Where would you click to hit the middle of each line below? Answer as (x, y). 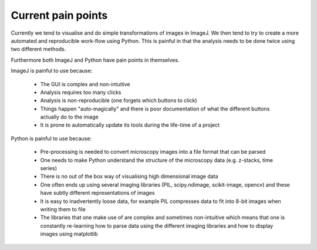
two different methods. (38, 49)
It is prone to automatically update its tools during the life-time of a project (130, 125)
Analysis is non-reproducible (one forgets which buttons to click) (119, 100)
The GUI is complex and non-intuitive (85, 84)
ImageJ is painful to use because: (52, 71)
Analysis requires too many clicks (81, 92)
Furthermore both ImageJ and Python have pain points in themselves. (95, 60)
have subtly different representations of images (97, 193)
